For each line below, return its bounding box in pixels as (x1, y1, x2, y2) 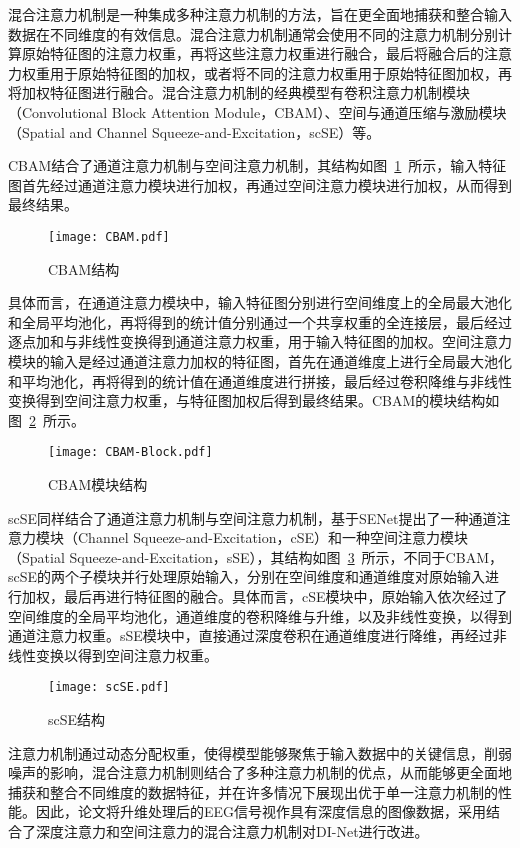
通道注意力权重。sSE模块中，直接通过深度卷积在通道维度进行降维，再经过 (8, 625, 493, 646)
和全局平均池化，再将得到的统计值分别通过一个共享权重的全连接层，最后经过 (8, 311, 512, 332)
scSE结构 (48, 709, 106, 729)
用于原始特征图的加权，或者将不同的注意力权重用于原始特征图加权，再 (49, 62, 512, 83)
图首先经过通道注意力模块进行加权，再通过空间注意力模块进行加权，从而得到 (8, 174, 512, 195)
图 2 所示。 (8, 409, 85, 430)
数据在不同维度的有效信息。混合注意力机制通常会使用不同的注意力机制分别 (8, 23, 498, 44)
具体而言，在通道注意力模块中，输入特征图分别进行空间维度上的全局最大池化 (8, 292, 512, 313)
